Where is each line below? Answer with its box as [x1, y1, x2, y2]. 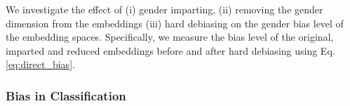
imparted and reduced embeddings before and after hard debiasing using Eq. [6, 43, 335, 58]
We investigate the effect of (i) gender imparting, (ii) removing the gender [6, 2, 323, 16]
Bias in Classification [6, 86, 126, 104]
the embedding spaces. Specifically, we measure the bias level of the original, [6, 29, 334, 44]
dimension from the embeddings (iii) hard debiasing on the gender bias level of [6, 15, 344, 30]
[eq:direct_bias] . [6, 57, 75, 72]
